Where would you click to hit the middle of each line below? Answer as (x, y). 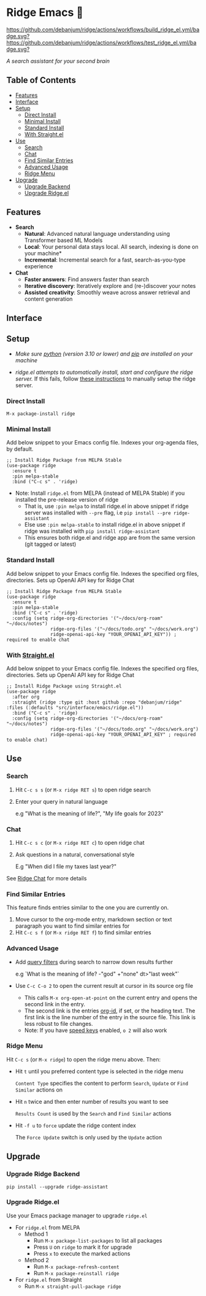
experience (39, 266)
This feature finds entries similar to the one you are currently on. (88, 907)
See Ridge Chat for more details (47, 878)
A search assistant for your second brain (58, 61)
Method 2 (36, 1260)
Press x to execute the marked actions (82, 1253)
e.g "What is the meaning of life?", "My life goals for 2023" (89, 813)
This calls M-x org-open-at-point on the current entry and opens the (111, 998)
